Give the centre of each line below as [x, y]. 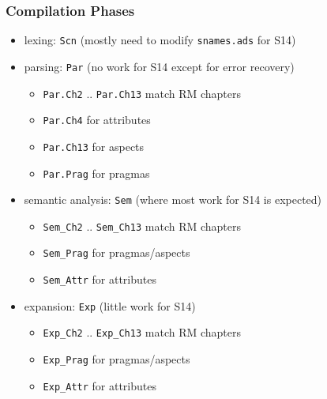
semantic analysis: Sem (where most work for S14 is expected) [173, 199]
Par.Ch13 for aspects [94, 146]
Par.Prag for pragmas [96, 173]
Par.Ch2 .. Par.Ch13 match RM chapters [142, 93]
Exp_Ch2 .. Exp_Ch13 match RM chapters [142, 332]
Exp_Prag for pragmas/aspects [117, 359]
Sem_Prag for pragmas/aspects [117, 252]
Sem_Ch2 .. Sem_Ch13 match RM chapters [142, 226]
